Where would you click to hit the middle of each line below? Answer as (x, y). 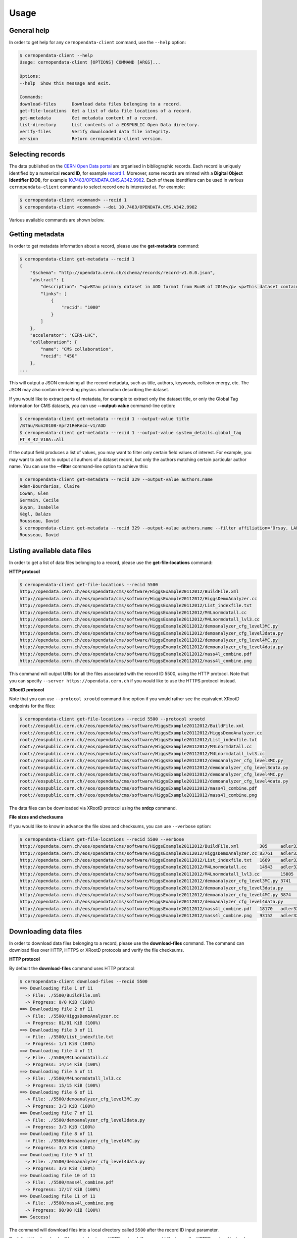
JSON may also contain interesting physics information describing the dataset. (89, 390)
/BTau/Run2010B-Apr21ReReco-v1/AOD (63, 426)
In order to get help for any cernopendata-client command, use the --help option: (98, 43)
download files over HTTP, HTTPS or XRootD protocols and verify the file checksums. (97, 950)
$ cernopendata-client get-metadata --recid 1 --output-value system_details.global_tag (131, 433)
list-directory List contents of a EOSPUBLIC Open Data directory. (110, 125)
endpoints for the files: (32, 706)
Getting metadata (37, 234)
